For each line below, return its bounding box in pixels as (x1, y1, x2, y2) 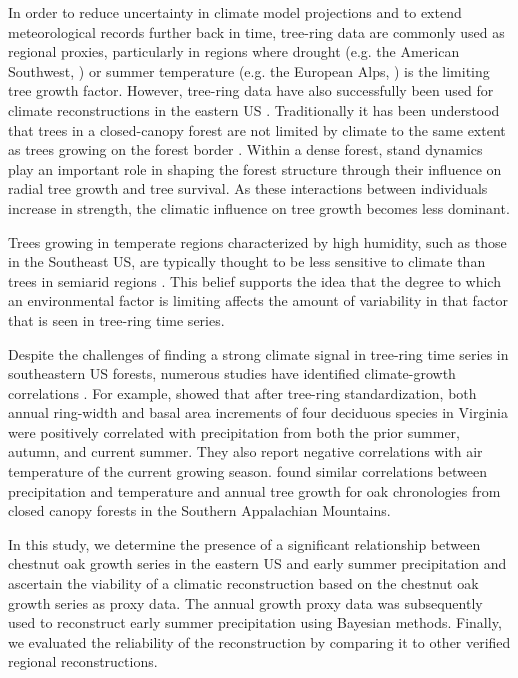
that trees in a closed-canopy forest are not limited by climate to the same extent (8, 119, 506, 140)
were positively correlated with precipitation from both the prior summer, (8, 421, 460, 442)
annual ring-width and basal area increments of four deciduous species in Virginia (8, 402, 508, 423)
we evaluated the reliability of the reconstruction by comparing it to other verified (8, 631, 511, 652)
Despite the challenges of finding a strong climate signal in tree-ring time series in (8, 343, 509, 364)
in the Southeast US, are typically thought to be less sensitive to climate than (8, 251, 486, 272)
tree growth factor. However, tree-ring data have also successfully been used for (8, 80, 494, 101)
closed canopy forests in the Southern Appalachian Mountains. (8, 500, 391, 521)
